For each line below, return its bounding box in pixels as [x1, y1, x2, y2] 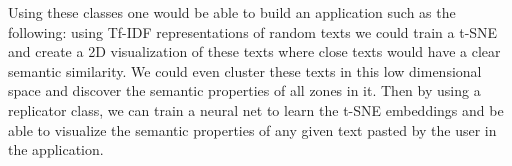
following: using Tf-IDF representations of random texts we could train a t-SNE [8, 21, 498, 42]
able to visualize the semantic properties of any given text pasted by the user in [8, 119, 497, 140]
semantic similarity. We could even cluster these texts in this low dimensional [8, 60, 482, 81]
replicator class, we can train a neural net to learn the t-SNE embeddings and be [8, 99, 504, 120]
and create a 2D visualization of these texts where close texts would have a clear [8, 41, 501, 62]
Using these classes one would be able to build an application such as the [8, 2, 456, 22]
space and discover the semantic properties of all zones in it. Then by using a [8, 80, 481, 101]
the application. [8, 139, 104, 160]
